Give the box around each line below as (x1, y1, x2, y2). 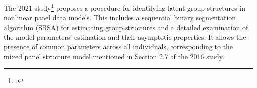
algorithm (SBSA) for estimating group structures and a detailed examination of (4, 22, 248, 32)
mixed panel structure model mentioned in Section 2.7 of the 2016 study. (4, 51, 224, 61)
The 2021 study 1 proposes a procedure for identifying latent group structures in (4, 1, 245, 13)
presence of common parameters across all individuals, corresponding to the (4, 42, 233, 52)
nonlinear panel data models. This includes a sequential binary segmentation (4, 12, 236, 23)
